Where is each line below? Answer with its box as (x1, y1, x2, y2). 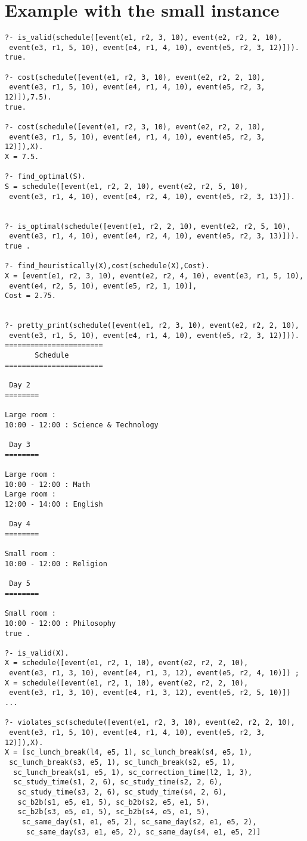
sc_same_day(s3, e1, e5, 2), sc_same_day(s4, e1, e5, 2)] (26, 827, 261, 836)
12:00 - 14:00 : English (5, 499, 103, 508)
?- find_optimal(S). (5, 172, 86, 181)
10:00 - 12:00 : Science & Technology (5, 420, 159, 429)
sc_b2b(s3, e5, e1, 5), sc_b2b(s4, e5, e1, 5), (17, 808, 210, 817)
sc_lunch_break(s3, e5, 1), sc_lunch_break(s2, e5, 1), (9, 758, 235, 767)
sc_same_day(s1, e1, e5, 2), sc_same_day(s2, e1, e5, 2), (21, 817, 257, 826)
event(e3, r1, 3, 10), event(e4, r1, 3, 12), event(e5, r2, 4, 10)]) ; (9, 669, 299, 678)
